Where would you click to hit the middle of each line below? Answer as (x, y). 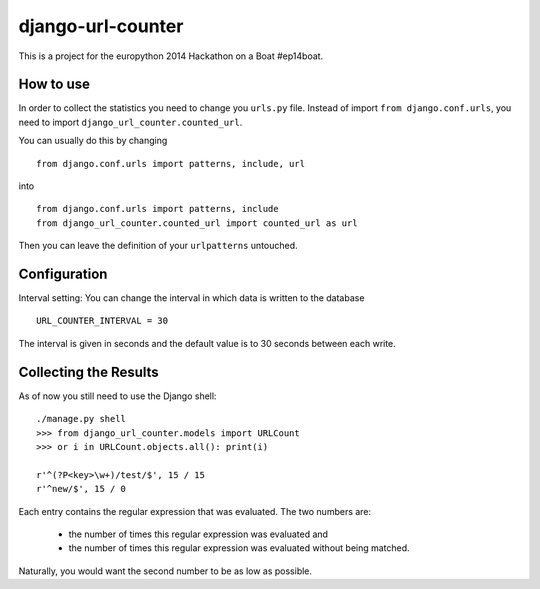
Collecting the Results (88, 371)
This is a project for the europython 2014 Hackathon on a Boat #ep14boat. (171, 56)
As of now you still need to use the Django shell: (117, 396)
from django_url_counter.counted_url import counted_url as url (197, 223)
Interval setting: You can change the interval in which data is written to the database (191, 298)
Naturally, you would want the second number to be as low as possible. (165, 571)
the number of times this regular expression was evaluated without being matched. (239, 548)
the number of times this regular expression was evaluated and (198, 534)
